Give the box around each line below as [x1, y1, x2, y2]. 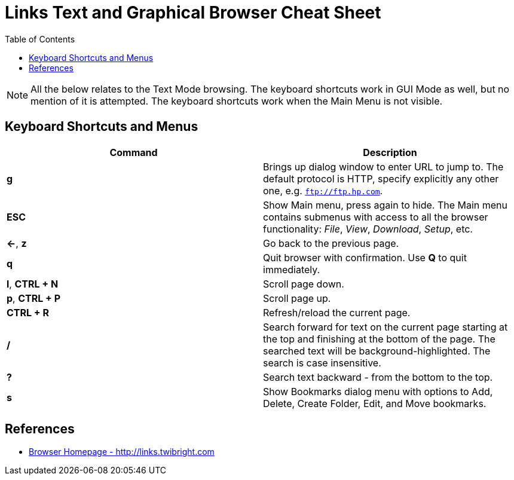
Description [363, 146, 417, 158]
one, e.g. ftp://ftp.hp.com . [263, 184, 383, 197]
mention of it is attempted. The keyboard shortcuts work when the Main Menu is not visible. [30, 94, 443, 107]
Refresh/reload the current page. [263, 306, 411, 319]
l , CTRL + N [7, 277, 59, 290]
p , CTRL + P [7, 292, 61, 304]
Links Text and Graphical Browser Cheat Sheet [5, 2, 381, 23]
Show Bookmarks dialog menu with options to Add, [263, 385, 493, 398]
